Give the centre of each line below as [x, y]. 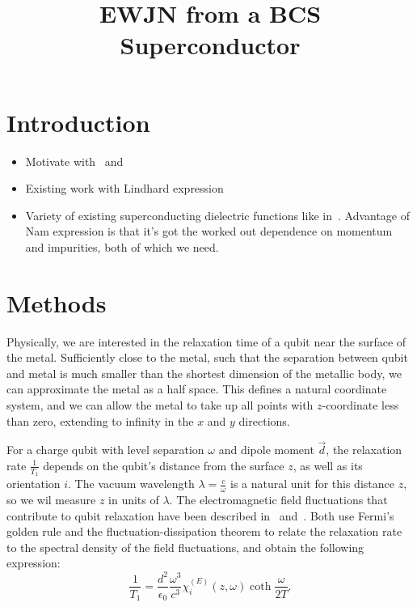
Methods [57, 302]
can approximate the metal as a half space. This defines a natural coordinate [197, 389]
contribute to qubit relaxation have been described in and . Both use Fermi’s [200, 515]
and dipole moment [266, 450]
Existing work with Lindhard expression [124, 188]
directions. [264, 420]
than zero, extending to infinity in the [100, 420]
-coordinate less [360, 404]
